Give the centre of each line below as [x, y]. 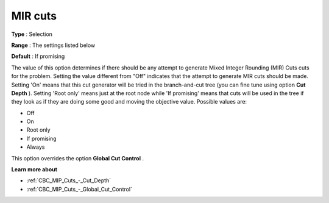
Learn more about [34, 169]
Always [36, 147]
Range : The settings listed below [53, 45]
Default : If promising [38, 56]
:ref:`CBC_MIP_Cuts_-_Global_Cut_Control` [79, 189]
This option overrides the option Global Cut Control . [78, 158]
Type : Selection [32, 34]
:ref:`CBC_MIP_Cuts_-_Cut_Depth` [69, 180]
